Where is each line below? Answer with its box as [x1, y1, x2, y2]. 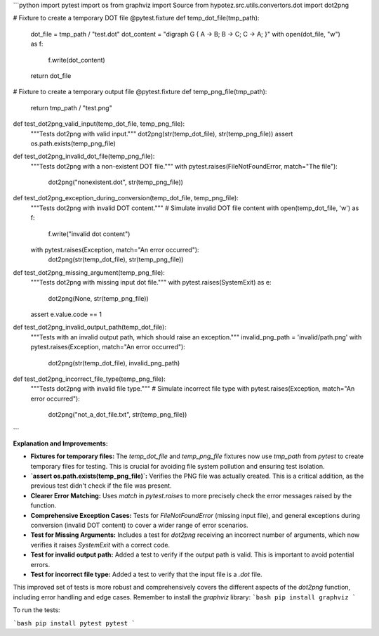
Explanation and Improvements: [13, 439, 108, 448]
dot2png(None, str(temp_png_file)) [48, 294, 149, 302]
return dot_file [30, 71, 72, 80]
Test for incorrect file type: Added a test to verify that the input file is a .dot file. [30, 570, 262, 578]
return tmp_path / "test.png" [30, 103, 112, 112]
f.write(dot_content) [48, 56, 105, 64]
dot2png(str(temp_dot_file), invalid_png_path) [48, 358, 180, 367]
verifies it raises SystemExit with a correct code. [30, 540, 171, 549]
